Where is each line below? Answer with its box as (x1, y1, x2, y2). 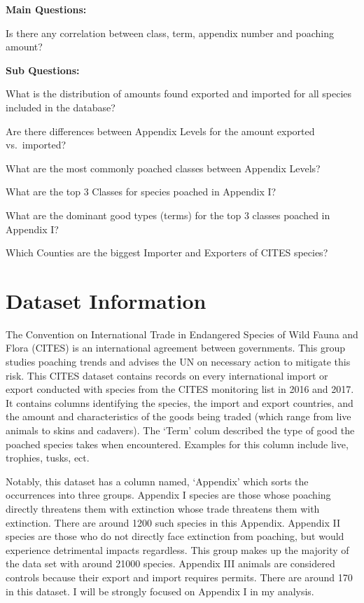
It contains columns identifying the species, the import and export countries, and (6, 395, 353, 410)
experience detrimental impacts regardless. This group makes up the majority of (6, 542, 349, 557)
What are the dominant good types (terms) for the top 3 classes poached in (6, 207, 330, 222)
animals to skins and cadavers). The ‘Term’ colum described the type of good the (6, 423, 355, 437)
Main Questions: (6, 2, 87, 16)
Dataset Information (6, 286, 206, 314)
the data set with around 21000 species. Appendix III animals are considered (6, 556, 335, 571)
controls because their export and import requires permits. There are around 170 (6, 569, 353, 584)
